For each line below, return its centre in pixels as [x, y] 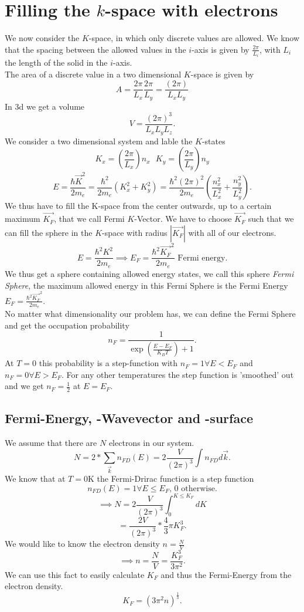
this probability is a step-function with [108, 363]
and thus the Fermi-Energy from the [226, 574]
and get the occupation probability [67, 325]
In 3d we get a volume [45, 106]
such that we [271, 219]
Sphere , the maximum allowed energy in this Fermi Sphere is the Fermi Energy [146, 285]
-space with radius [135, 232]
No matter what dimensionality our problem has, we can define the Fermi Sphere [150, 314]
